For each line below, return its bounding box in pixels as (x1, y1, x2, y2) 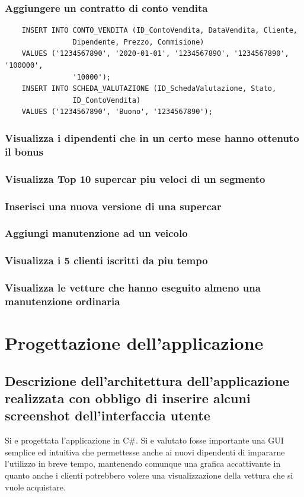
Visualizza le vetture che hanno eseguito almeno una (5, 280, 261, 295)
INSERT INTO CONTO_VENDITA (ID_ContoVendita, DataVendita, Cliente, (21, 26, 297, 35)
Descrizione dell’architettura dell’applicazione (5, 371, 290, 390)
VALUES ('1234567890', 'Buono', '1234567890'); (21, 107, 213, 116)
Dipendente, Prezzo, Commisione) (72, 37, 204, 46)
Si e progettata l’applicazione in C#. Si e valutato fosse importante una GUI (5, 434, 284, 447)
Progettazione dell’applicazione (5, 331, 264, 355)
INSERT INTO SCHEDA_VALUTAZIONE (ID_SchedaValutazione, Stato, (21, 84, 277, 93)
